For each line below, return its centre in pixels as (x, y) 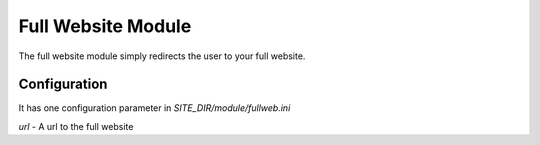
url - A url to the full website (76, 126)
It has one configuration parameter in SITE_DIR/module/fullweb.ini (154, 108)
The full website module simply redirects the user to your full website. (162, 56)
